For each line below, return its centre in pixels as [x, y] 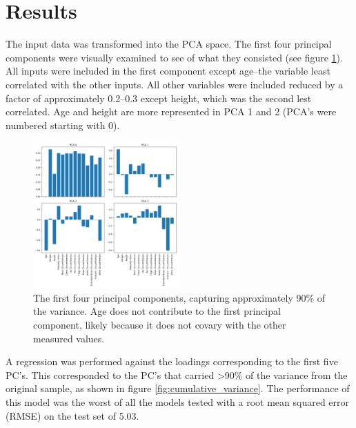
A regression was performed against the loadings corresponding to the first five [172, 361]
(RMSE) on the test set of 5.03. [72, 415]
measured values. [69, 338]
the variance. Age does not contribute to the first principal [157, 311]
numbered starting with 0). [63, 125]
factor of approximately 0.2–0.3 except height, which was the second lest [159, 98]
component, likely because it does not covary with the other [160, 325]
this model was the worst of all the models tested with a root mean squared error [178, 402]
